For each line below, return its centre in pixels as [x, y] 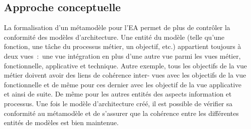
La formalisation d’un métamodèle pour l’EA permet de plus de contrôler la [117, 27]
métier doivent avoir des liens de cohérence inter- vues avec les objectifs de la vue [125, 75]
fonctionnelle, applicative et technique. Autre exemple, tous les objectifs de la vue [125, 65]
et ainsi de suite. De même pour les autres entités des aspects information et [118, 94]
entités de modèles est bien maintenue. [61, 122]
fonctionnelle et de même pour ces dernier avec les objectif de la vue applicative [123, 84]
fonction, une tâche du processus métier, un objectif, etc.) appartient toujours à [123, 46]
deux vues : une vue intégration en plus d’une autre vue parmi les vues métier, [122, 56]
